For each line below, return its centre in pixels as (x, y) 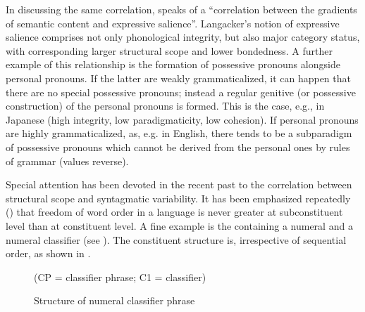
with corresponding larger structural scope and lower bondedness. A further (169, 50)
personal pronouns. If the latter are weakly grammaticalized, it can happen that (178, 78)
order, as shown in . (48, 253)
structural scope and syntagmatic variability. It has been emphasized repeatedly (178, 198)
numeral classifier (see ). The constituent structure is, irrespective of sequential (176, 239)
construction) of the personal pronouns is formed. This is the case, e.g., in (165, 106)
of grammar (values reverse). (67, 161)
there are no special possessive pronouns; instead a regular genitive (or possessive (181, 92)
